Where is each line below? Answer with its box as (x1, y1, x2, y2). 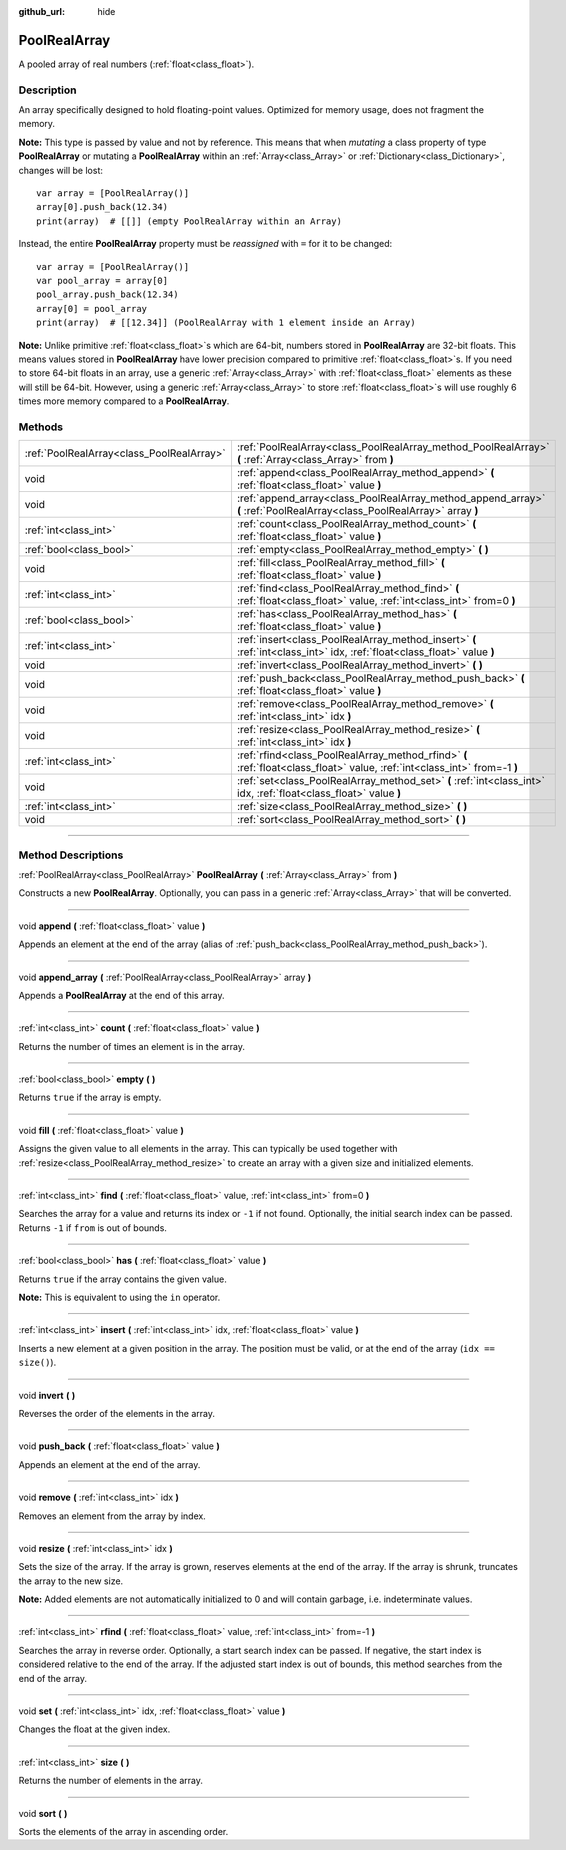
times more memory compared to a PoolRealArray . (18, 395, 230, 407)
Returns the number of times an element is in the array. (18, 1040, 245, 1052)
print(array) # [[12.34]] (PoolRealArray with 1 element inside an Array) (36, 317, 416, 329)
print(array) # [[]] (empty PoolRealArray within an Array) (36, 215, 342, 227)
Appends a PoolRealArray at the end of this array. (18, 989, 225, 1001)
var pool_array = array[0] (36, 275, 169, 286)
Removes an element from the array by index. (18, 1510, 207, 1522)
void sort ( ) (18, 1807, 68, 1819)
